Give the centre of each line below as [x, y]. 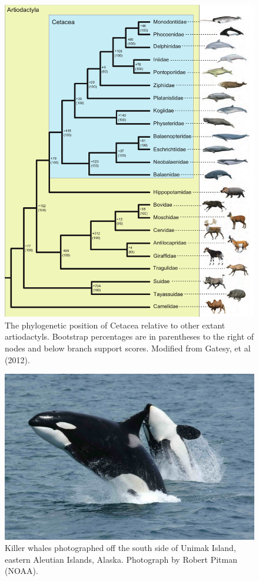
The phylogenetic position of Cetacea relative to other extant [115, 325]
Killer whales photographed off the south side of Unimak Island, [120, 548]
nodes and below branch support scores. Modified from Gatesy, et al [128, 348]
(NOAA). [21, 571]
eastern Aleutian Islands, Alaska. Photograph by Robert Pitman [121, 559]
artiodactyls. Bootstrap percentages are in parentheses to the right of [129, 336]
